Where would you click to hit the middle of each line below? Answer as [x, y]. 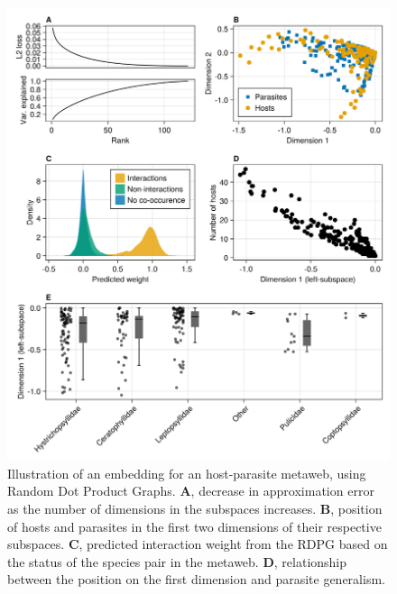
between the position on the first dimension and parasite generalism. [196, 579]
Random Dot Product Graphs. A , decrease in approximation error [191, 491]
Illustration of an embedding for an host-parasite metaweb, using [187, 473]
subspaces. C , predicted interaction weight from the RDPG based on [198, 544]
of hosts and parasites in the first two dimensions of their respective [194, 526]
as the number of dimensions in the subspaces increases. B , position [195, 508]
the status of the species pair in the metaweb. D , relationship [177, 561]
